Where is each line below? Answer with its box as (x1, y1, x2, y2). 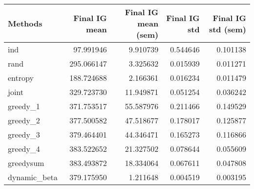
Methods (8, 18, 42, 29)
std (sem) (209, 23, 246, 35)
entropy (8, 72, 34, 83)
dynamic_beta (8, 171, 58, 183)
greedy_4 (8, 143, 40, 154)
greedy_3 (8, 129, 40, 140)
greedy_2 (8, 115, 40, 126)
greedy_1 (8, 100, 40, 112)
